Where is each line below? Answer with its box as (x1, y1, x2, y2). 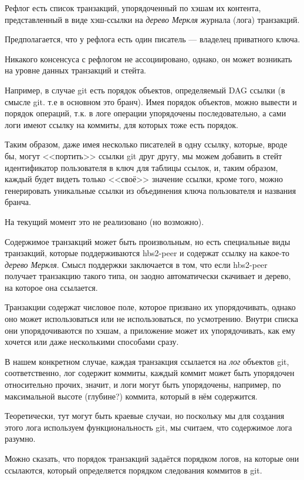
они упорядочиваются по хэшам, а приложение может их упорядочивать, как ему (5, 324, 295, 336)
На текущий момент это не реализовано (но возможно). (5, 215, 204, 227)
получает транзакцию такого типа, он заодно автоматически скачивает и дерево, (5, 270, 291, 282)
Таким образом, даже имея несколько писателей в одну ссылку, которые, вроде (5, 138, 288, 150)
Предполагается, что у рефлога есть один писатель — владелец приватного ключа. (5, 33, 300, 45)
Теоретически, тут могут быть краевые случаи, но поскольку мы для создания (5, 409, 285, 422)
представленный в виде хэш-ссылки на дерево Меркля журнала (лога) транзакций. (5, 13, 300, 25)
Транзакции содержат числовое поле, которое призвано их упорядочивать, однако (5, 301, 296, 313)
